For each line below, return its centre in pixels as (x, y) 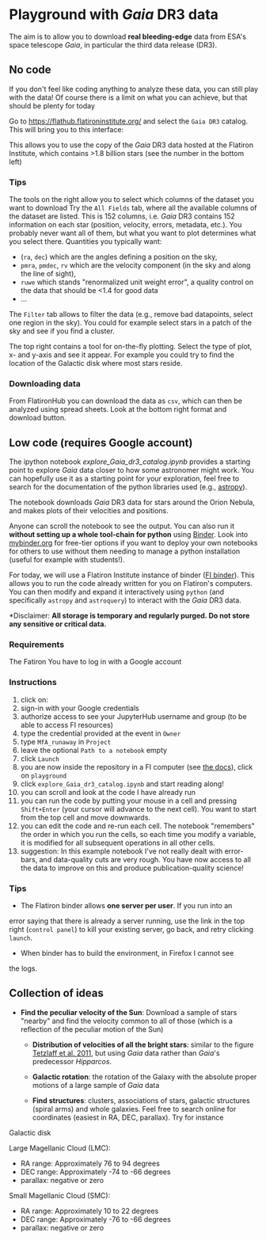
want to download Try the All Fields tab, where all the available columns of (133, 208)
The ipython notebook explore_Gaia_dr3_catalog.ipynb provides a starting (130, 462)
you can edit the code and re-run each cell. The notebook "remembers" (138, 826)
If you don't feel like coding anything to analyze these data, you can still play (134, 89)
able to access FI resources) (67, 725)
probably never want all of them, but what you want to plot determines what (133, 233)
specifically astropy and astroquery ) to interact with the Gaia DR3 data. (125, 600)
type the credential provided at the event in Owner (101, 733)
